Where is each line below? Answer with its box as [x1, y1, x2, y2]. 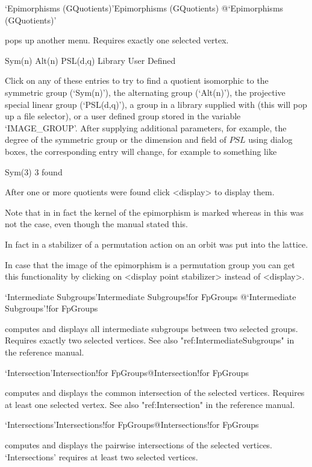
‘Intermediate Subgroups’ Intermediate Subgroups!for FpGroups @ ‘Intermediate [5, 290, 296, 302]
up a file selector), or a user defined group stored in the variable [5, 110, 241, 122]
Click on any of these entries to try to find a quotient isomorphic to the [5, 74, 269, 87]
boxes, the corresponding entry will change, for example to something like [5, 145, 277, 157]
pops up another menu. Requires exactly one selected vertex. [5, 34, 229, 46]
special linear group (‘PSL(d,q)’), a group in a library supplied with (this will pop [5, 98, 307, 110]
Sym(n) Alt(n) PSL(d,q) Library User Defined [5, 54, 176, 66]
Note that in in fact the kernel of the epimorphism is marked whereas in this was [5, 205, 304, 218]
